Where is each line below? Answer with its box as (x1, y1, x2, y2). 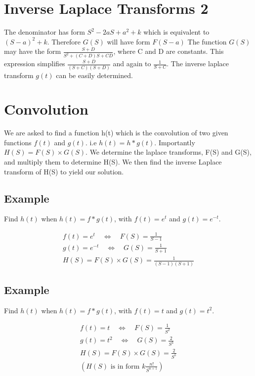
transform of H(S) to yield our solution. (4, 166, 124, 176)
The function (187, 36, 227, 46)
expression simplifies (4, 58, 65, 69)
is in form (110, 363, 140, 370)
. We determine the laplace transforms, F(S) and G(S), (85, 147, 252, 157)
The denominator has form (4, 27, 85, 37)
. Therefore (47, 36, 81, 46)
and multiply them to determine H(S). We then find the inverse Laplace (4, 157, 222, 167)
